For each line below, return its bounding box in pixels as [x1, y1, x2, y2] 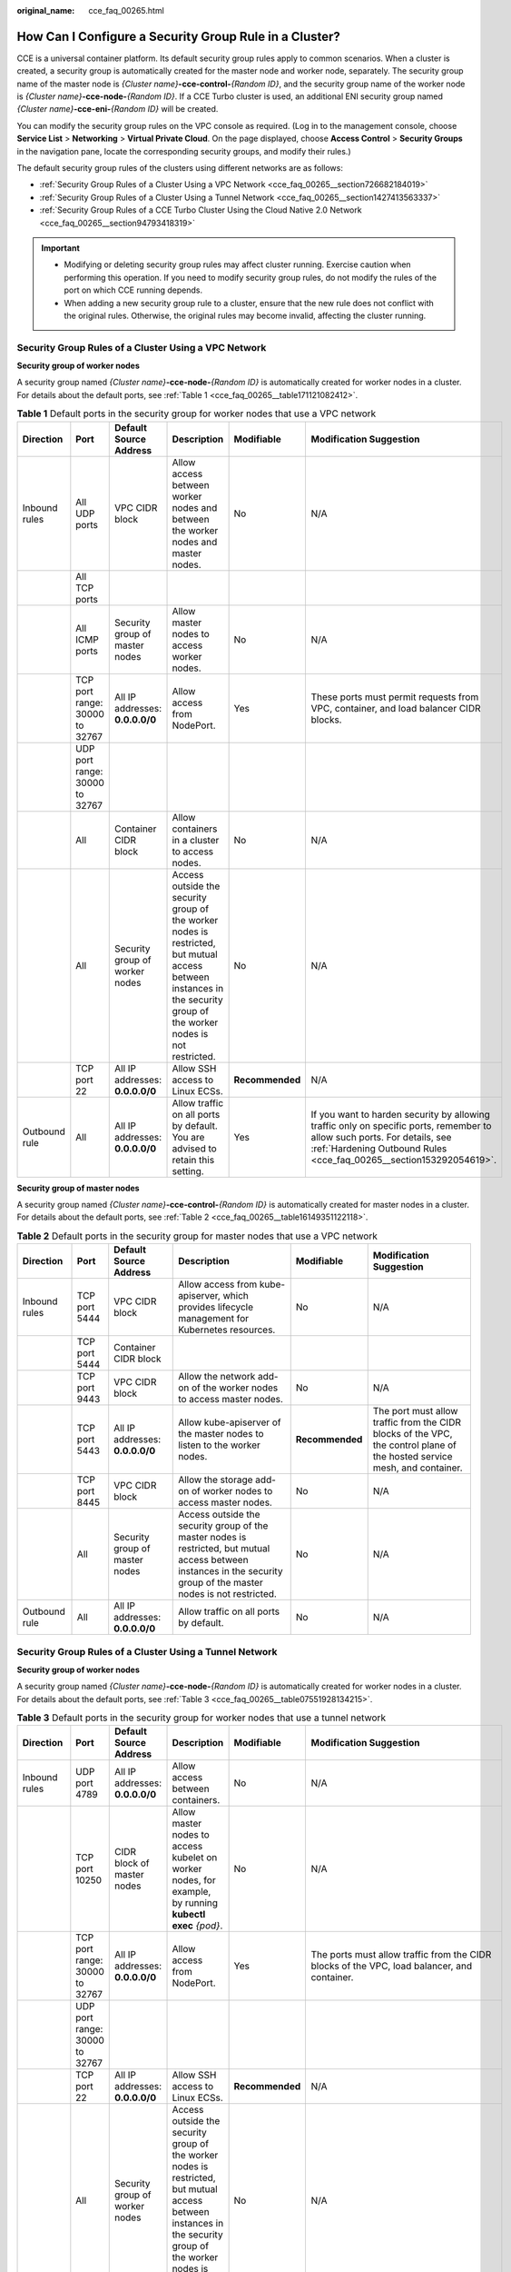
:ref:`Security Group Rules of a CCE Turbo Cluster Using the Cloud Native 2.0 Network [39, 204, 362, 215]
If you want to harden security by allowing [310, 1108, 490, 1121]
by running [172, 1897, 218, 1909]
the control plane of [372, 1439, 457, 1451]
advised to [172, 1141, 217, 1154]
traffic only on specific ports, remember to [310, 1119, 492, 1131]
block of [113, 1857, 150, 1869]
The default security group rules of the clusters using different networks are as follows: [16, 163, 344, 174]
